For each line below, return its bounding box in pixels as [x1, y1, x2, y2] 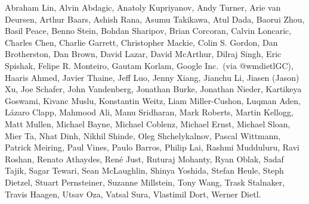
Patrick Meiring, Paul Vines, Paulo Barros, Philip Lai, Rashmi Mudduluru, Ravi [5, 141, 300, 153]
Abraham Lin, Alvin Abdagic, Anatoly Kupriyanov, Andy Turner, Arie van [5, 1, 281, 13]
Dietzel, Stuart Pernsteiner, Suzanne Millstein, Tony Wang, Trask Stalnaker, [5, 175, 285, 188]
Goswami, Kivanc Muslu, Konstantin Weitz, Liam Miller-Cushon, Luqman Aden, [5, 94, 301, 106]
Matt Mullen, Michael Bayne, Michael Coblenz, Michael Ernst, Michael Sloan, [5, 117, 291, 130]
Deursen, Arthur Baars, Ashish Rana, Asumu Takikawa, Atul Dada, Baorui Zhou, [5, 12, 305, 25]
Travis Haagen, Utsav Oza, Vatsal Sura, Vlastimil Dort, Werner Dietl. [5, 187, 261, 200]
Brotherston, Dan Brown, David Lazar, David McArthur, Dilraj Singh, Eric [5, 48, 282, 60]
